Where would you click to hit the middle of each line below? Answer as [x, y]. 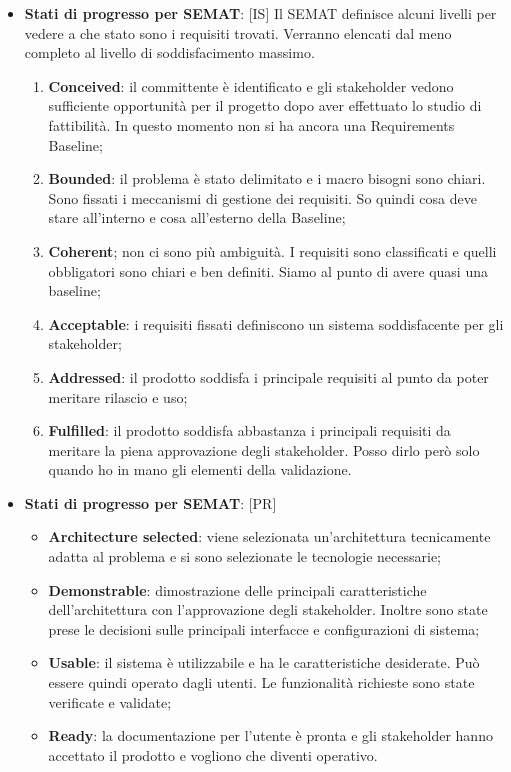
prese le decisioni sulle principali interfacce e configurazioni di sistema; [264, 628]
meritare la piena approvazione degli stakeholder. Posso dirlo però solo [264, 449]
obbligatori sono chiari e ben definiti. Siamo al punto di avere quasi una [268, 270]
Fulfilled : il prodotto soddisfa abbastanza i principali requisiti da [249, 430]
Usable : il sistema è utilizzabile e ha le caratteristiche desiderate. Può [264, 662]
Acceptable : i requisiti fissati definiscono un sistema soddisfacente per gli [276, 323]
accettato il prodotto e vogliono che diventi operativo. [213, 754]
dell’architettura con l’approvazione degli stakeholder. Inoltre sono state [268, 609]
